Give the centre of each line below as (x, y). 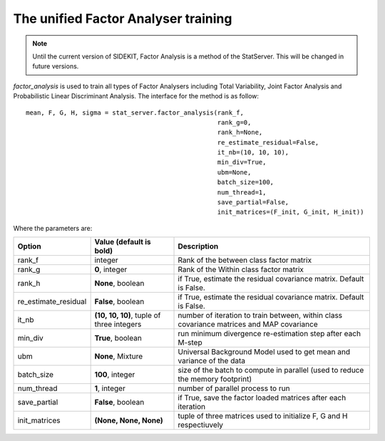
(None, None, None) (129, 420)
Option (30, 247)
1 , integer (110, 388)
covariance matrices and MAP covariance (248, 324)
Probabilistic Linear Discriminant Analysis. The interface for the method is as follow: (136, 96)
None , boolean (119, 284)
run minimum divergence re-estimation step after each (269, 333)
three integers (118, 324)
